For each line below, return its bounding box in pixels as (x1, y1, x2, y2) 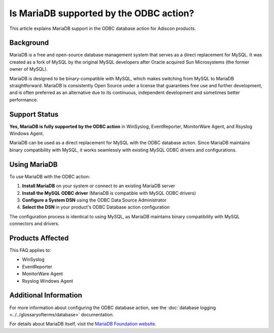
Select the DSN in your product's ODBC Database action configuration (22, 204, 170, 210)
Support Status (9, 110, 59, 119)
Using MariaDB (9, 160, 58, 169)
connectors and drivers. (9, 221, 59, 227)
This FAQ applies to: (9, 247, 51, 253)
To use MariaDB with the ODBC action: (9, 173, 90, 180)
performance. (9, 96, 38, 103)
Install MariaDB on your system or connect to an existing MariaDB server (22, 183, 175, 189)
